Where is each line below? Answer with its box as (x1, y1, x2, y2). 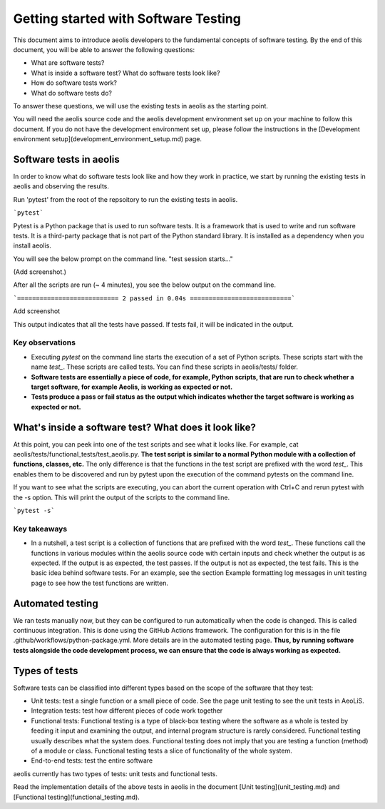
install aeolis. (13, 241, 51, 250)
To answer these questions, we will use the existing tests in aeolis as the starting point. (13, 101, 269, 110)
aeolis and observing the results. (13, 182, 110, 190)
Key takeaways (13, 524, 68, 534)
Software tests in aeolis (13, 153, 120, 166)
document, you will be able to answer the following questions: (13, 45, 195, 54)
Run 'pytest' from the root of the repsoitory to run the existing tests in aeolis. (13, 195, 238, 203)
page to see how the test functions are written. (31, 579, 169, 587)
